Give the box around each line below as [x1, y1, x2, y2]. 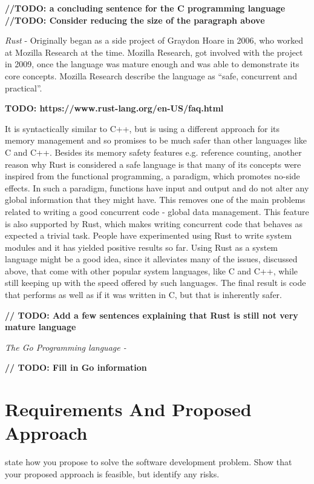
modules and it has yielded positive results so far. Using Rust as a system [5, 240, 278, 253]
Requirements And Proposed [5, 397, 252, 422]
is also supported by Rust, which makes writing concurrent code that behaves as [5, 217, 303, 230]
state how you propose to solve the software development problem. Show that [5, 456, 292, 468]
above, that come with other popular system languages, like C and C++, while [5, 264, 298, 277]
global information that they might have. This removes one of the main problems [5, 193, 306, 206]
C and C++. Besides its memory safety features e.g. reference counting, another [5, 145, 302, 158]
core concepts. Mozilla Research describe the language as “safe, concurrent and [5, 69, 297, 82]
